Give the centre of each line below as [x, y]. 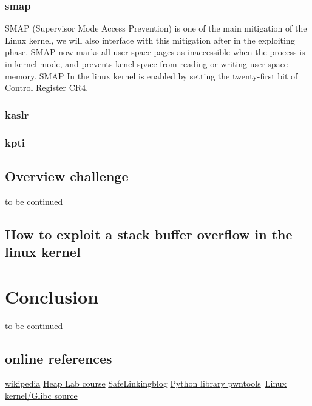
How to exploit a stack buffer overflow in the [149, 234]
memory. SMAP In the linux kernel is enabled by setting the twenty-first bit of [151, 75]
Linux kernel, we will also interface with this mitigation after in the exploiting [150, 40]
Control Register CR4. [47, 88]
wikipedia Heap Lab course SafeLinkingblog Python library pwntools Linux [146, 383]
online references [59, 358]
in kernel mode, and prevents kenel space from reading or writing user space [147, 64]
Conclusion [52, 296]
